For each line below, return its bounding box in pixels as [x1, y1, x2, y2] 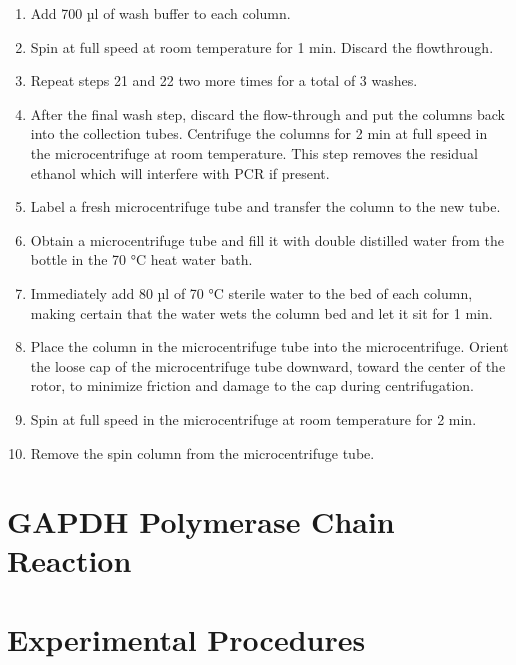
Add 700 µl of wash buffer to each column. [30, 3, 291, 23]
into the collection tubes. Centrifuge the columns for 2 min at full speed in [30, 123, 488, 144]
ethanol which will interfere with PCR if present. [30, 162, 330, 183]
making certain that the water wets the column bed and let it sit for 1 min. [30, 302, 493, 323]
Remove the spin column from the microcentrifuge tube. [30, 442, 375, 463]
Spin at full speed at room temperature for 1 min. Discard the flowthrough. [30, 36, 494, 57]
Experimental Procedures [7, 618, 366, 659]
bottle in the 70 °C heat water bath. [30, 249, 253, 270]
